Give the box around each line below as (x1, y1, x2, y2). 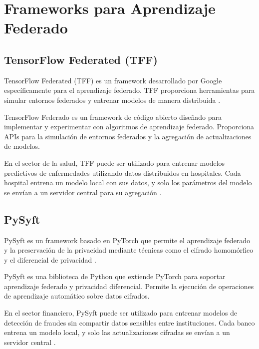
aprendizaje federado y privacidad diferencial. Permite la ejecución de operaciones (4, 281, 254, 291)
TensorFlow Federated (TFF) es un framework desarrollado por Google (4, 75, 222, 85)
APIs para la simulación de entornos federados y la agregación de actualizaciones (4, 131, 252, 141)
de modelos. (4, 141, 40, 151)
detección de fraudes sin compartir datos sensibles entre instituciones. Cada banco (4, 317, 255, 328)
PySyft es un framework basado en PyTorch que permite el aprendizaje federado (4, 235, 251, 245)
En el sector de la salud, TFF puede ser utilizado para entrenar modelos (4, 157, 225, 168)
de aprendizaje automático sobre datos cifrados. (4, 291, 150, 301)
